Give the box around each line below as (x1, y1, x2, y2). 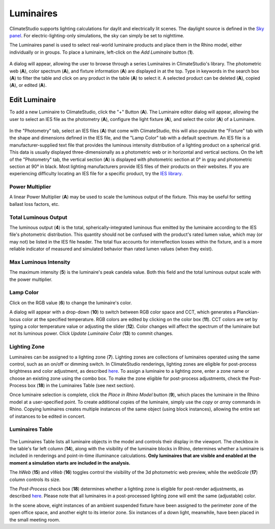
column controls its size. (9, 476, 61, 483)
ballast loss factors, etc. (9, 201, 60, 207)
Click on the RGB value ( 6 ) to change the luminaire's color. (9, 299, 132, 306)
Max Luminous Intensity (9, 258, 71, 266)
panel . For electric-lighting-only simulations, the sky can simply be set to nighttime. (9, 32, 184, 38)
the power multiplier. (9, 276, 53, 282)
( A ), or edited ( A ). (9, 82, 47, 88)
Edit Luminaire (9, 95, 56, 104)
